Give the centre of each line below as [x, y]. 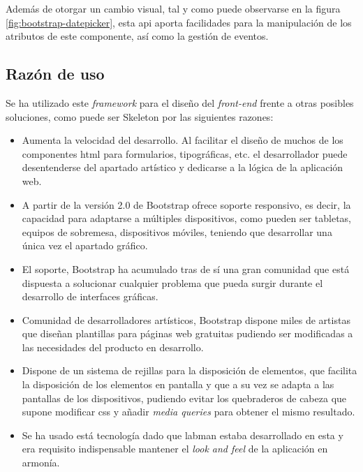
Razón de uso [55, 74]
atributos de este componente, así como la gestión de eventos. [137, 36]
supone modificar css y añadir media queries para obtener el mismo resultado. [188, 412]
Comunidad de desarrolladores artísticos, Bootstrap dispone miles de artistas [186, 319]
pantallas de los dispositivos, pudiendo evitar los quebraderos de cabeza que [184, 398]
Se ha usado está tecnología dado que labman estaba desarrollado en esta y [183, 435]
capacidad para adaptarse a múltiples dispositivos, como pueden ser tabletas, [187, 218]
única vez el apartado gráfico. [85, 245]
